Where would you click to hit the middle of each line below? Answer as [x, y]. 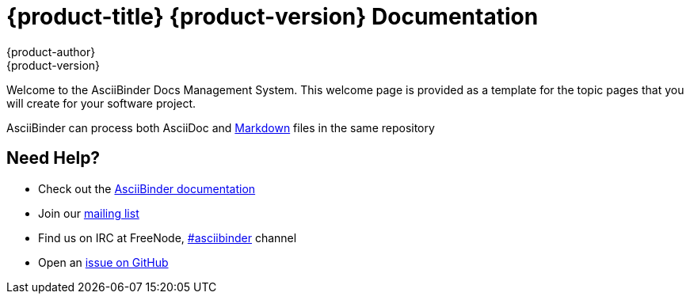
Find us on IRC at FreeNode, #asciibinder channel [168, 237]
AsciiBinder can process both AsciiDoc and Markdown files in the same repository [221, 127]
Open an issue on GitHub [103, 262]
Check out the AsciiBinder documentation [147, 188]
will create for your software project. [101, 103]
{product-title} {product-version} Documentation [273, 17]
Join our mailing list [89, 213]
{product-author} [51, 51]
